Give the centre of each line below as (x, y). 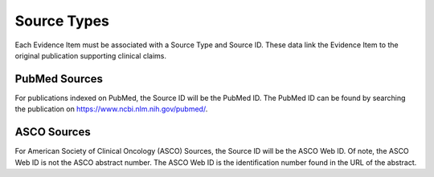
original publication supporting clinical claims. (90, 55)
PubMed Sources (59, 79)
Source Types (62, 21)
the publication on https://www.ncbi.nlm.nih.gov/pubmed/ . (111, 109)
